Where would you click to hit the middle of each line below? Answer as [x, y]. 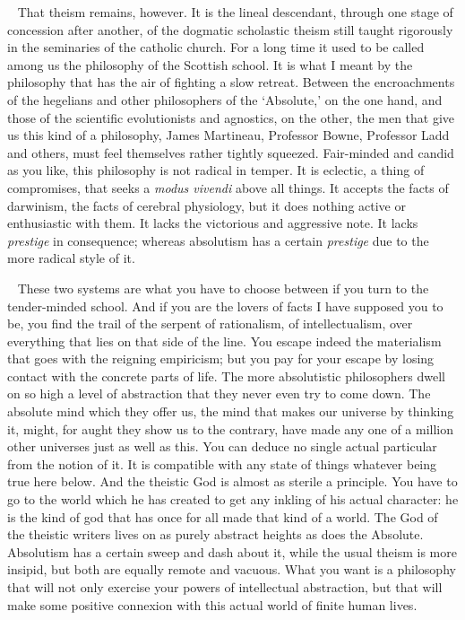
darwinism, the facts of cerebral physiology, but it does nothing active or [207, 205]
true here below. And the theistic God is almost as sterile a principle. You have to [232, 481]
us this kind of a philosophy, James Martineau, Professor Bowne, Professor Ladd [228, 135]
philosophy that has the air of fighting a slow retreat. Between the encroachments [231, 82]
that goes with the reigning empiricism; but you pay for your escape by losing [221, 358]
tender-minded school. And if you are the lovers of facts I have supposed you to [225, 306]
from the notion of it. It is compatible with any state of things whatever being [222, 463]
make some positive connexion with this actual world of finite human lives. [212, 604]
